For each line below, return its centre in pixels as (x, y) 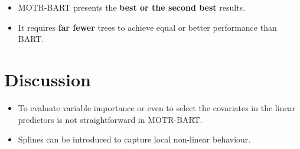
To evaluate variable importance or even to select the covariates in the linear (157, 107)
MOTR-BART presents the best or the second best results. (132, 7)
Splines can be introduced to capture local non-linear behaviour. (134, 139)
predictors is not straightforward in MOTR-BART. (110, 119)
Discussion (48, 79)
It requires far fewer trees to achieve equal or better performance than (147, 27)
